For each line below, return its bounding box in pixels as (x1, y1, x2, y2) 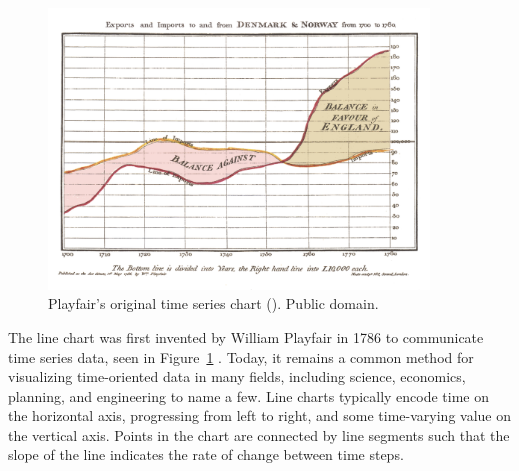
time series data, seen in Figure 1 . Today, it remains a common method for (8, 346, 474, 367)
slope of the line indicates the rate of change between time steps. (8, 444, 404, 465)
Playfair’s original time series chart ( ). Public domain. (48, 293, 379, 314)
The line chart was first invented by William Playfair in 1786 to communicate (8, 326, 484, 347)
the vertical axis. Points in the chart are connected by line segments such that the (8, 424, 510, 445)
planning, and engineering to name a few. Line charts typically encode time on (8, 385, 490, 406)
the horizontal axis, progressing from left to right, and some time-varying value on (8, 405, 511, 426)
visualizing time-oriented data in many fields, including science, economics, (8, 366, 466, 387)
